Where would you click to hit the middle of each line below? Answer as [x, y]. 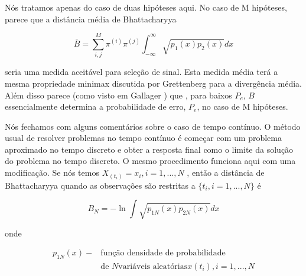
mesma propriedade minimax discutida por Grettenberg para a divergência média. [154, 83]
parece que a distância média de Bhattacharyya [91, 19]
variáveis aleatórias [153, 267]
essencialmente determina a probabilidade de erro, [95, 106]
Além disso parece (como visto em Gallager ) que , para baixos [118, 95]
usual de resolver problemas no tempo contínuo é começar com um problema [143, 138]
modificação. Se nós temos [52, 172]
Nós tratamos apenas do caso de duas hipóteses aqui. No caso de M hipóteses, [146, 7]
